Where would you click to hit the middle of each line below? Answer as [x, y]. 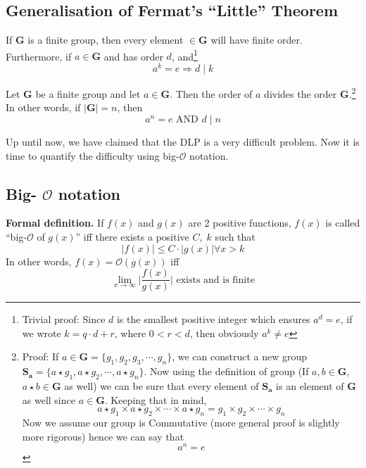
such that [235, 236]
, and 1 [184, 55]
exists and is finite [215, 280]
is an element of [310, 385]
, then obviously [224, 333]
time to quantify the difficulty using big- [93, 155]
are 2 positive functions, [240, 223]
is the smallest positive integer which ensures [213, 319]
